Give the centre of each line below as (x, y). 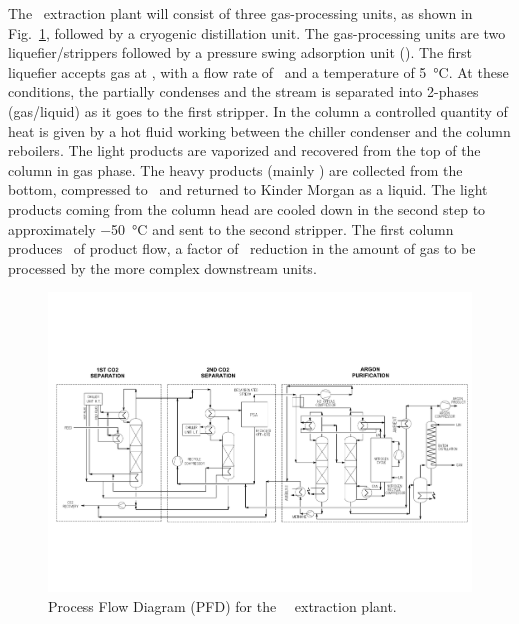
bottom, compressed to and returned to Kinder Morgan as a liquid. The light (248, 189)
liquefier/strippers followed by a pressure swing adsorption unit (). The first (240, 52)
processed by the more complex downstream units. (162, 267)
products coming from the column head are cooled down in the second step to (247, 208)
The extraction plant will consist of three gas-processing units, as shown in (240, 13)
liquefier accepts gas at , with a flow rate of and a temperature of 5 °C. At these (258, 71)
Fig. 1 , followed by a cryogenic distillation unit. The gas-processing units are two (257, 32)
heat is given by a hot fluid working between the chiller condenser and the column (259, 130)
